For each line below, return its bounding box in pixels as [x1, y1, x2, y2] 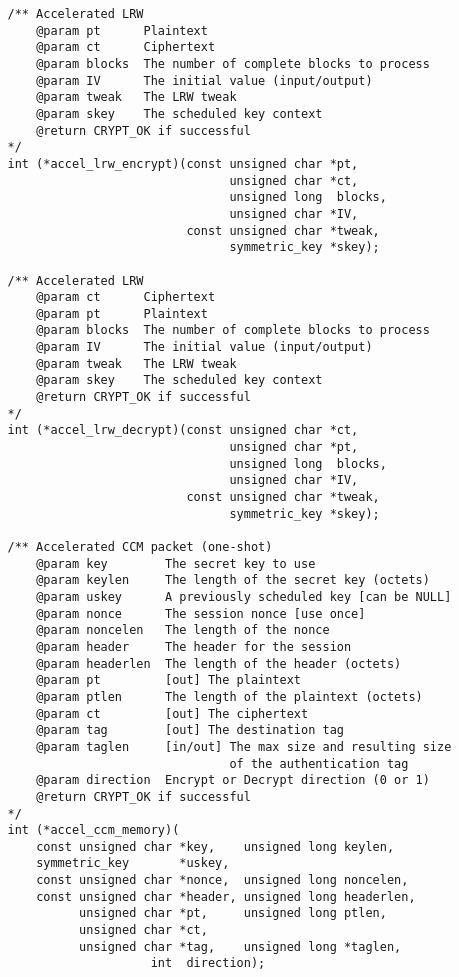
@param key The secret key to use [36, 556, 316, 571]
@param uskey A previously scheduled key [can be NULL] [36, 589, 452, 604]
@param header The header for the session [36, 639, 352, 654]
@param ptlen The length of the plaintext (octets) [36, 689, 423, 704]
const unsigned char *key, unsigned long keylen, [36, 839, 395, 854]
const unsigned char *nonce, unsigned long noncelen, [36, 873, 409, 888]
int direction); [150, 956, 266, 971]
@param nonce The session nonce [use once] [36, 606, 366, 621]
